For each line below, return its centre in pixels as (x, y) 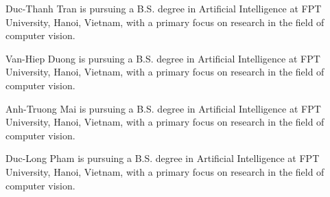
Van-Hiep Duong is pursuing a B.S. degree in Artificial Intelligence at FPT (163, 58)
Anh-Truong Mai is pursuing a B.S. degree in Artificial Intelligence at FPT (163, 108)
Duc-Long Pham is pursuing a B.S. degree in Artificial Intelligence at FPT (163, 158)
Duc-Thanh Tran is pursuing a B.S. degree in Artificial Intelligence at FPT (164, 8)
